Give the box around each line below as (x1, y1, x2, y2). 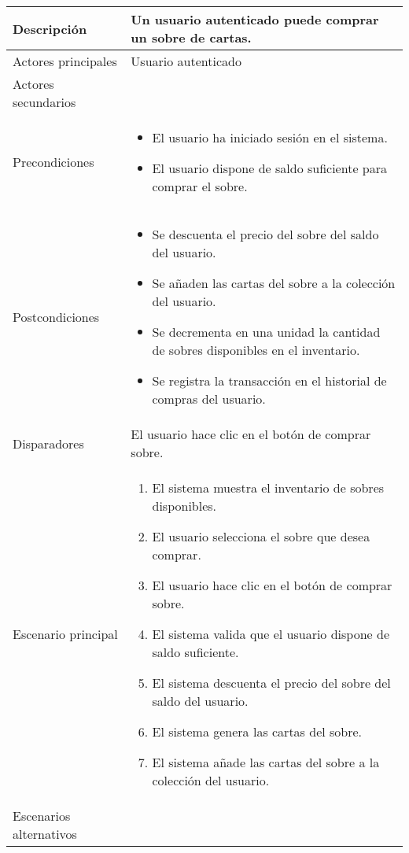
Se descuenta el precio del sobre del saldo (152, 225, 379, 243)
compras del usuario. (152, 390, 266, 408)
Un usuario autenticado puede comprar (131, 10, 379, 28)
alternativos (13, 825, 77, 843)
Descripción (13, 19, 87, 38)
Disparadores (13, 434, 84, 452)
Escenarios (13, 807, 71, 825)
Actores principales (13, 52, 117, 70)
